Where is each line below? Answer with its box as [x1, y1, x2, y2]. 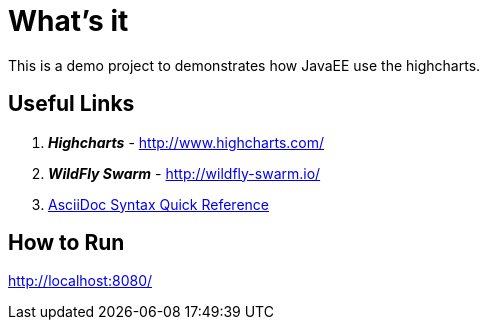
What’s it [8, 4, 129, 38]
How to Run [8, 230, 125, 256]
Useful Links [8, 91, 135, 117]
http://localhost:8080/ [8, 272, 153, 290]
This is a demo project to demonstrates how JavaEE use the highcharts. [8, 56, 481, 74]
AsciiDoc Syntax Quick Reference [48, 195, 269, 213]
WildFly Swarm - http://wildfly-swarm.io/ [48, 164, 321, 182]
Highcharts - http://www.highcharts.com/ [48, 133, 325, 151]
